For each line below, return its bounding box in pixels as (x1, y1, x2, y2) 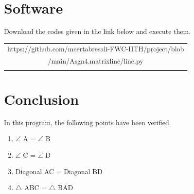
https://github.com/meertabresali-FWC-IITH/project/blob (7, 44, 184, 54)
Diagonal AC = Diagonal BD (15, 166, 103, 176)
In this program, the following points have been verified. (4, 117, 171, 127)
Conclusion (4, 89, 79, 109)
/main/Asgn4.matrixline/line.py (48, 56, 143, 66)
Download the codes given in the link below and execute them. (4, 26, 191, 36)
